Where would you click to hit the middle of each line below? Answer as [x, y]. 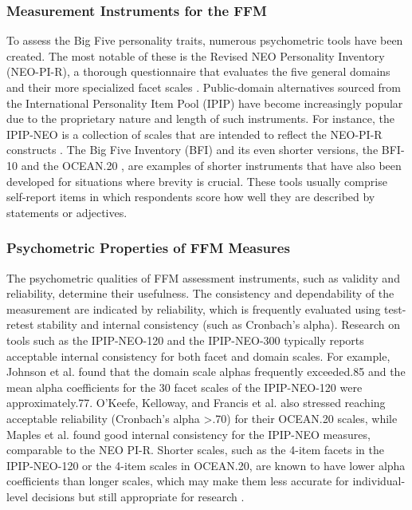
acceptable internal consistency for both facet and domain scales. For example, [198, 356]
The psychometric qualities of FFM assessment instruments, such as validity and [203, 277]
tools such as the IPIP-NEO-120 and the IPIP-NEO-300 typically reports [185, 340]
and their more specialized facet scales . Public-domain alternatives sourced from [204, 87]
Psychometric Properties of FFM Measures [148, 248]
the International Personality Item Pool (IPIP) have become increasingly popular [205, 103]
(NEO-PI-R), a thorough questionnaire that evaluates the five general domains [198, 71]
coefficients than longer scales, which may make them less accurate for [178, 481]
